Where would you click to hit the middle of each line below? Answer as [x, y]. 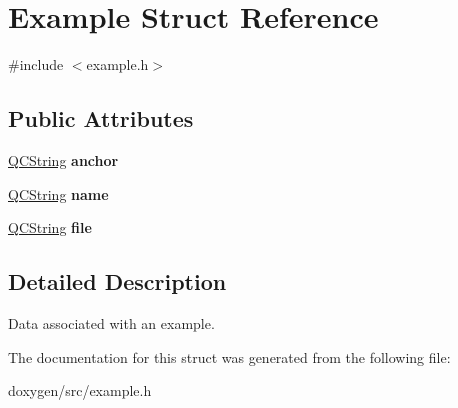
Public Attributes [101, 118]
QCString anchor [63, 159]
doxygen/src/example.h [80, 390]
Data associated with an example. [111, 322]
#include [36, 64]
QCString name [58, 193]
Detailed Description [117, 281]
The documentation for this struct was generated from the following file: [229, 356]
